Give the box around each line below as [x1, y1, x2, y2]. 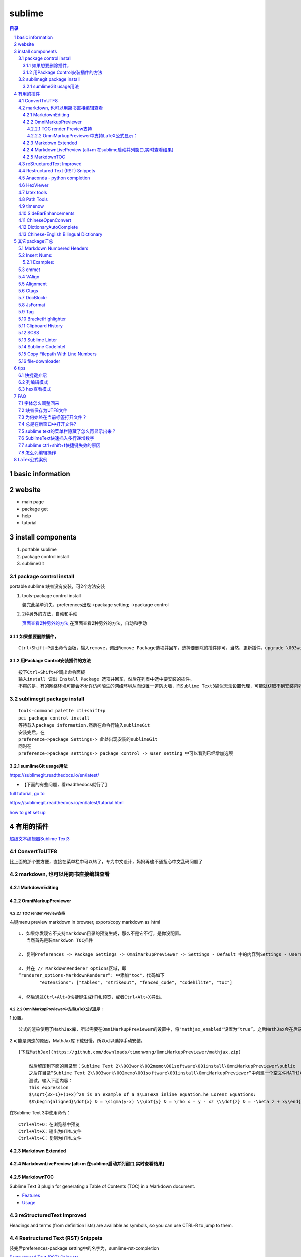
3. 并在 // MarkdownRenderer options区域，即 [18, 966, 127, 971]
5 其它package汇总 [14, 238, 54, 244]
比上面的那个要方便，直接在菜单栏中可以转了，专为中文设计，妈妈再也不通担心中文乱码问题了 [9, 858, 203, 864]
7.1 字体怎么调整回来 [18, 400, 60, 406]
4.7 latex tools [18, 189, 47, 195]
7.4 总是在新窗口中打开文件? [18, 421, 76, 427]
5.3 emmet [18, 266, 40, 273]
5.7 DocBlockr [18, 295, 48, 301]
